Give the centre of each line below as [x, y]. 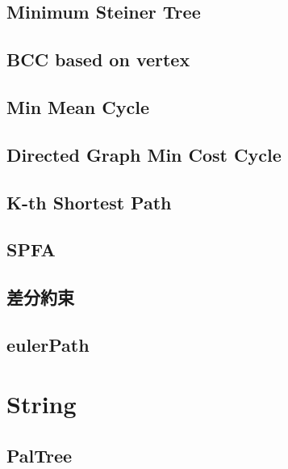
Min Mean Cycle [78, 106]
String [42, 404]
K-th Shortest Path [89, 202]
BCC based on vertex [98, 59]
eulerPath [48, 344]
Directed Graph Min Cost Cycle [144, 154]
